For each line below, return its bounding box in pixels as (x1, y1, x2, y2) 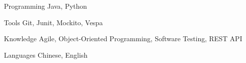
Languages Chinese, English (4, 49, 88, 60)
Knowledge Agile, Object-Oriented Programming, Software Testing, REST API (4, 33, 243, 44)
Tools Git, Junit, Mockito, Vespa (4, 17, 103, 27)
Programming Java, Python (4, 1, 87, 11)
